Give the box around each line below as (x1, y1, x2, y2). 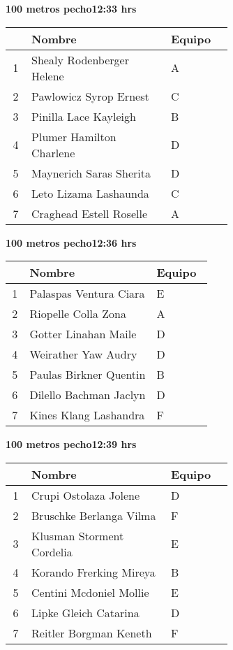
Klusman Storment (31, 527, 124, 544)
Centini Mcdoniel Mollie (31, 584, 149, 600)
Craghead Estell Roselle (31, 205, 148, 222)
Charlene (31, 144, 75, 161)
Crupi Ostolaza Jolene (31, 486, 140, 503)
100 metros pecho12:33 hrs (6, 1, 137, 15)
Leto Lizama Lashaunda (31, 185, 149, 201)
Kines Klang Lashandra (29, 407, 145, 424)
